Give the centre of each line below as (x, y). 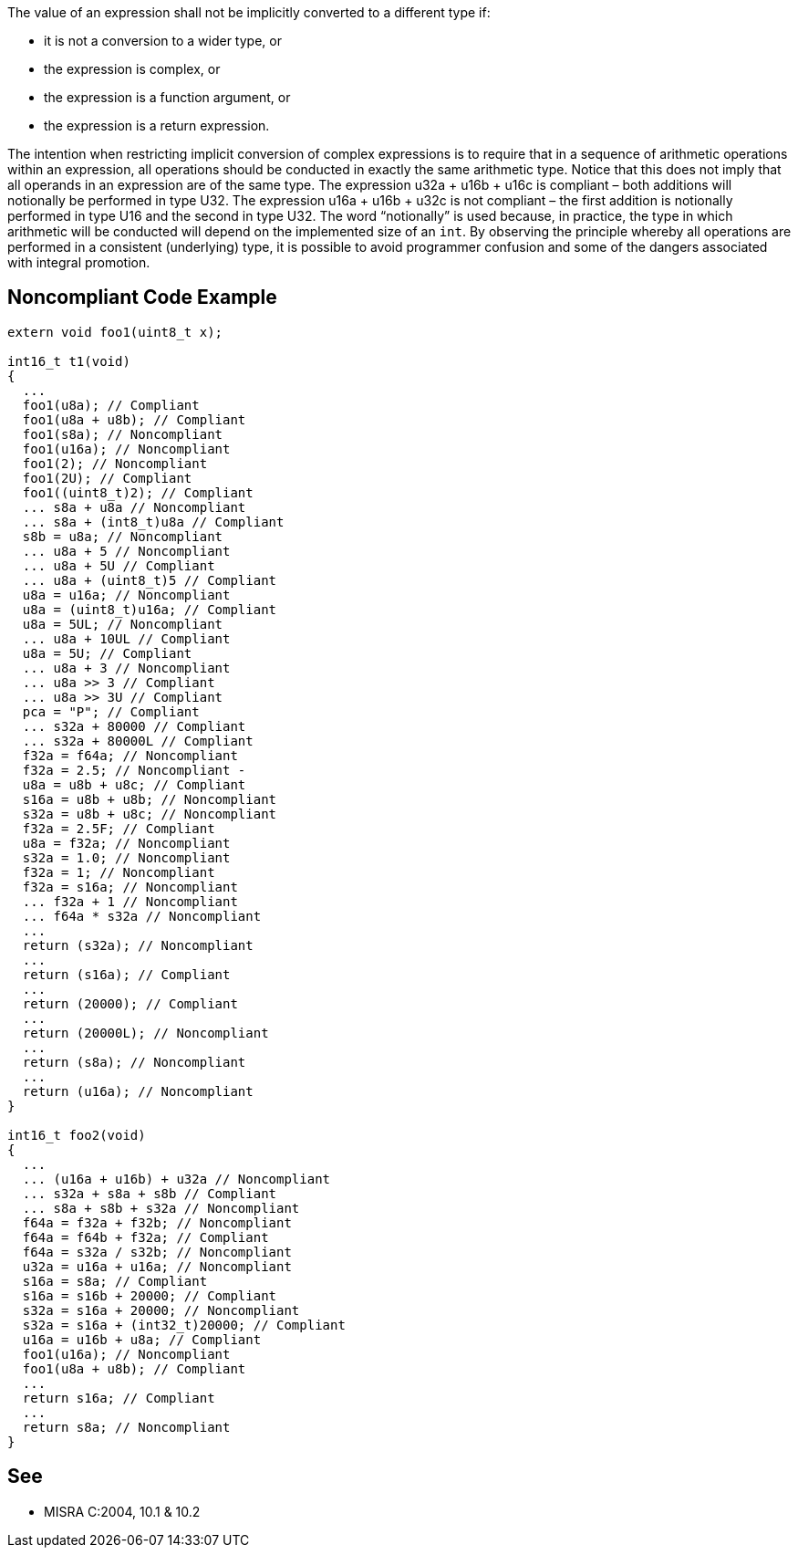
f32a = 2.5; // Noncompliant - (134, 770)
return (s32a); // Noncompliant (138, 945)
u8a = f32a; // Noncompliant (126, 843)
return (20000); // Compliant (130, 1003)
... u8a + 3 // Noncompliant (126, 668)
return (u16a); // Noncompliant (138, 1091)
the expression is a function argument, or (167, 97)
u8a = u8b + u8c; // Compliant (134, 784)
